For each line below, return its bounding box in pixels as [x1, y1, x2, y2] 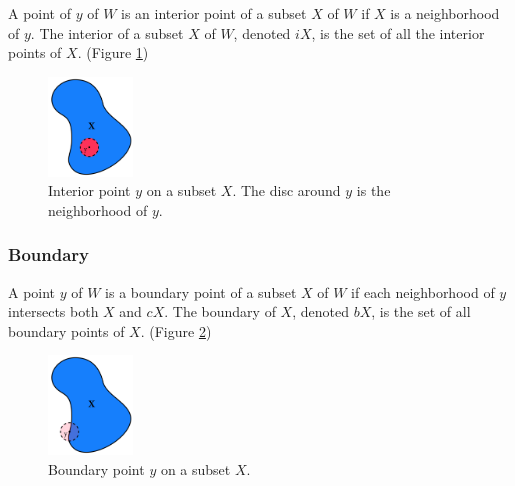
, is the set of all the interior [311, 22, 485, 43]
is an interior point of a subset [121, 3, 307, 23]
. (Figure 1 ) [77, 42, 149, 63]
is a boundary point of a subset [105, 281, 297, 302]
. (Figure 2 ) [140, 320, 212, 341]
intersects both [8, 301, 99, 322]
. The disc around [232, 180, 341, 201]
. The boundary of [164, 301, 276, 322]
